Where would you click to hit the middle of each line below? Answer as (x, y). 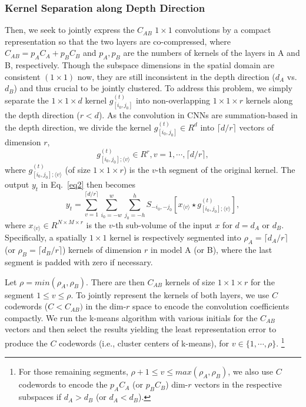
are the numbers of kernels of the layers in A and (212, 53)
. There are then (115, 281)
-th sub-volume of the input (162, 224)
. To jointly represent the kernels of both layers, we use (170, 294)
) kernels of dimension (102, 250)
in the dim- (106, 306)
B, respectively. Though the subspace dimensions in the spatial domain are (140, 65)
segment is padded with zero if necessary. (79, 262)
